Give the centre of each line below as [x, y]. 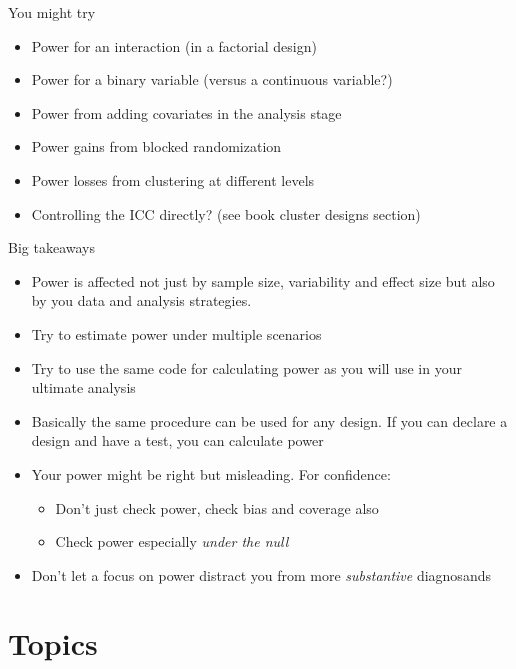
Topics [53, 643]
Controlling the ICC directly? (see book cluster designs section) [226, 213]
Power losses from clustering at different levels [173, 179]
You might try [52, 12]
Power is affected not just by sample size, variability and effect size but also [263, 280]
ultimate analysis [83, 387]
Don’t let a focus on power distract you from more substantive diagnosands [261, 574]
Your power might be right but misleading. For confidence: [211, 473]
